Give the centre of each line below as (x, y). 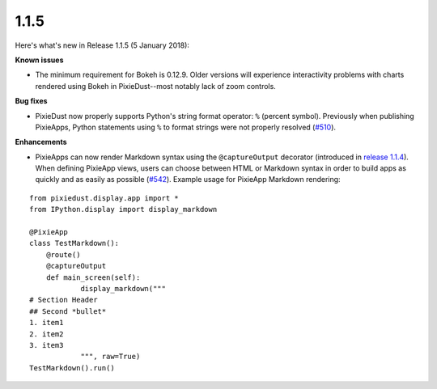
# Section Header (64, 300)
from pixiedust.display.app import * (104, 198)
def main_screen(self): (93, 277)
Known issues (39, 60)
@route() (63, 254)
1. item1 (47, 323)
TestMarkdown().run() (72, 368)
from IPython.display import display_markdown (123, 209)
